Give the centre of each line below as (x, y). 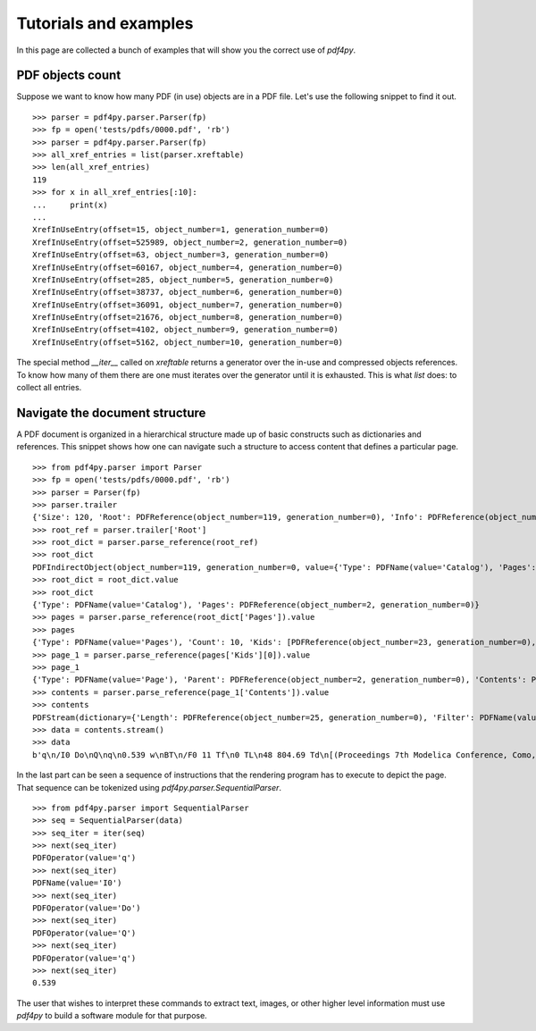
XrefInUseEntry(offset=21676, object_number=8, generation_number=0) (188, 318)
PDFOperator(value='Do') (87, 908)
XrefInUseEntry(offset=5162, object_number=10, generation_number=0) (188, 342)
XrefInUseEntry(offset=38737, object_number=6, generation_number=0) (188, 292)
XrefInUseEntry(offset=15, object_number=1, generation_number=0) (181, 230)
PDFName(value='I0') (77, 883)
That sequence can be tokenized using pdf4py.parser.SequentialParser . (149, 787)
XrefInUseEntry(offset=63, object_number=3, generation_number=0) (181, 255)
